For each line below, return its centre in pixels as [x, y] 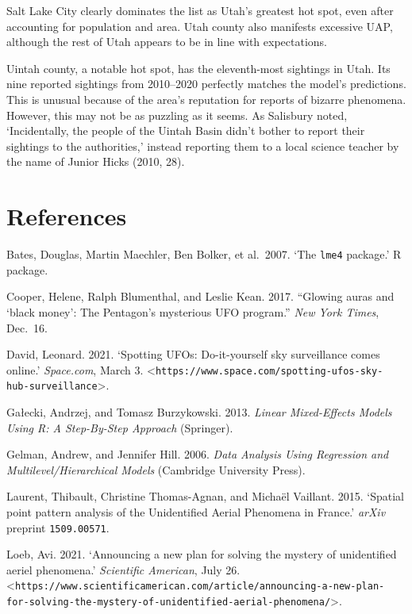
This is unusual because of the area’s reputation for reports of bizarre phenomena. [206, 99]
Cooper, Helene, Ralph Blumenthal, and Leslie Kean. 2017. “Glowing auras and [200, 296]
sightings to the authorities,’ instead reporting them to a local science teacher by [203, 146]
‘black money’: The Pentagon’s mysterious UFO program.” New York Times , [193, 311]
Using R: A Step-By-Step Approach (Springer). [120, 427]
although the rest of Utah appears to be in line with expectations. [167, 42]
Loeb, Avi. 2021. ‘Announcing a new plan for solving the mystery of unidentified [202, 554]
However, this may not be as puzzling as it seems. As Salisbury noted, [177, 115]
